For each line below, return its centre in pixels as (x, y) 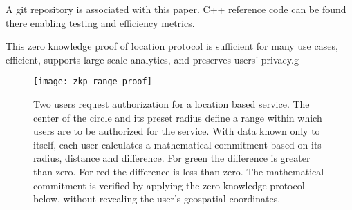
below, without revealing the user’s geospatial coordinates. (157, 199)
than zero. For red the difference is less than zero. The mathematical (179, 171)
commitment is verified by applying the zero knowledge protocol (169, 185)
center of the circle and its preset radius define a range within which (178, 117)
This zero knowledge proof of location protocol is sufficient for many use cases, (172, 46)
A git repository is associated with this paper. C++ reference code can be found (176, 9)
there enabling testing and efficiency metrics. (100, 22)
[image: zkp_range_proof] (93, 82)
